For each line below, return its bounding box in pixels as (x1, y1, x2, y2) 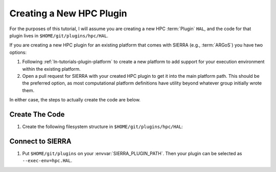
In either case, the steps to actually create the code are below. (9, 97, 141, 103)
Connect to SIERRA (9, 137, 72, 145)
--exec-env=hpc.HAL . (22, 158, 73, 164)
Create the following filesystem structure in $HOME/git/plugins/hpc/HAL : (22, 123, 183, 130)
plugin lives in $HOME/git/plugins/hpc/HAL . (9, 32, 108, 38)
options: (9, 49, 27, 55)
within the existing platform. (22, 66, 81, 72)
